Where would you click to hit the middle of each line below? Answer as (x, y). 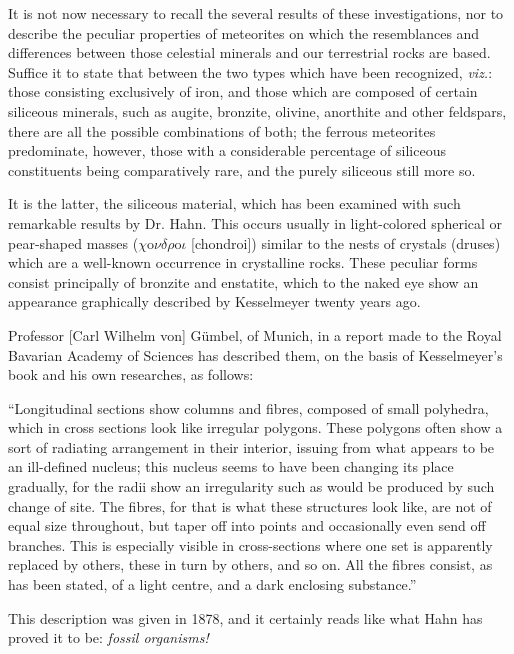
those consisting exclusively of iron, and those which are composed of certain (243, 91)
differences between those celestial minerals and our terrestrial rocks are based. (249, 52)
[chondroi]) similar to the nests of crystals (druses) (346, 242)
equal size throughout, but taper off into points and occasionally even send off (247, 525)
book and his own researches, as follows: (131, 374)
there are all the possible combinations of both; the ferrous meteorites (222, 130)
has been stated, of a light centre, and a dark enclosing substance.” (212, 584)
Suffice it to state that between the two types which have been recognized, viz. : (250, 71)
